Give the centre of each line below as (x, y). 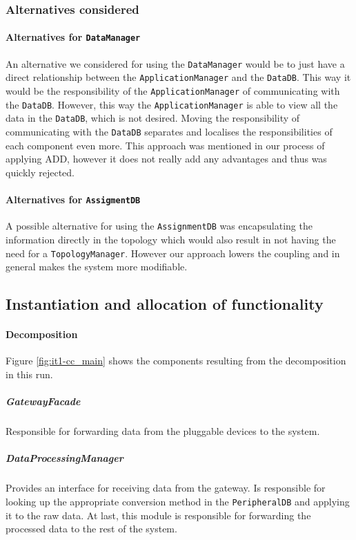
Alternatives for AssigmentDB (73, 199)
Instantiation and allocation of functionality (165, 304)
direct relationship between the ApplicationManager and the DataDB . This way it (178, 77)
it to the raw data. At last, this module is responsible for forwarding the (158, 515)
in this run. (29, 374)
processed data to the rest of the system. (91, 529)
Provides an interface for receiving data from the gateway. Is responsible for (166, 488)
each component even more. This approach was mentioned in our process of (165, 145)
